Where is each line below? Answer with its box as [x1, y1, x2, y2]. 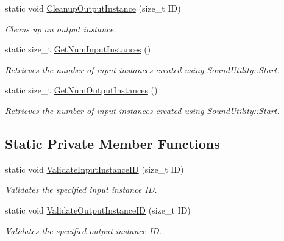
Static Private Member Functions [5, 134, 220, 153]
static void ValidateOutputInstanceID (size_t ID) [5, 203, 191, 216]
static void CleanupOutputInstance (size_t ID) [5, 2, 181, 14]
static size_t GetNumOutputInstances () [5, 84, 158, 96]
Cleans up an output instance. [5, 22, 116, 35]
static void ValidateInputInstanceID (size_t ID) [5, 162, 184, 175]
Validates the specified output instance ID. [5, 224, 162, 237]
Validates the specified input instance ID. [5, 183, 157, 196]
